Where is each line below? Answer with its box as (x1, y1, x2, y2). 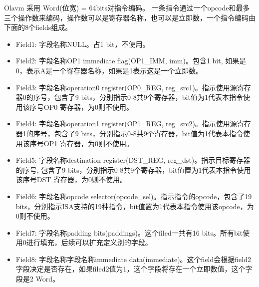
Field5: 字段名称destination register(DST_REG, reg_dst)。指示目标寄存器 (15, 155, 251, 165)
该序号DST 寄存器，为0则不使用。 (15, 174, 127, 185)
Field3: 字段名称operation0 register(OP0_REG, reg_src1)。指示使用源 (15, 82, 237, 92)
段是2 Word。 (15, 274, 59, 284)
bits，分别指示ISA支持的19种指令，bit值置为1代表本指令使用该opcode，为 (15, 201, 254, 211)
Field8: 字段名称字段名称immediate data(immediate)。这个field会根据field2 (15, 254, 251, 264)
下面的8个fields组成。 (4, 22, 72, 32)
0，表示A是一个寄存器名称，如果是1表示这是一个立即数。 (15, 65, 203, 75)
